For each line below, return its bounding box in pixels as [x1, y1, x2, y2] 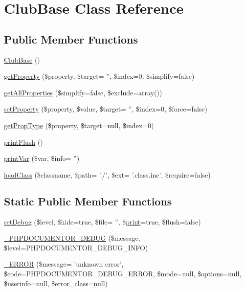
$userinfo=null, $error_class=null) [4, 278, 108, 288]
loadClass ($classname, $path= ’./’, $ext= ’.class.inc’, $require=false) [4, 169, 211, 180]
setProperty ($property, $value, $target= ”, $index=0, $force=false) [4, 104, 207, 114]
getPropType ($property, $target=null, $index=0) [4, 120, 154, 130]
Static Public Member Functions [4, 193, 172, 208]
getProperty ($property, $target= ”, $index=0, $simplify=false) [4, 71, 195, 81]
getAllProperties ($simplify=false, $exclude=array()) [4, 87, 162, 97]
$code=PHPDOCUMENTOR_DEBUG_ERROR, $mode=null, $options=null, [4, 268, 242, 278]
